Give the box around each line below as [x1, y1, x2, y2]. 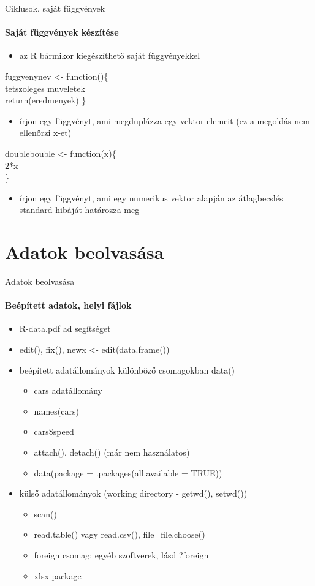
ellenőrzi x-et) [19, 126, 72, 139]
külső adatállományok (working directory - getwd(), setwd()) [19, 487, 248, 500]
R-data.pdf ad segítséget [19, 322, 111, 335]
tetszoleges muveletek [5, 81, 85, 94]
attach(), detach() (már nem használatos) [34, 446, 190, 458]
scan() [34, 507, 58, 520]
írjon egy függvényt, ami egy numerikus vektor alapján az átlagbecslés [19, 191, 283, 204]
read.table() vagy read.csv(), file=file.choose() [34, 528, 205, 541]
